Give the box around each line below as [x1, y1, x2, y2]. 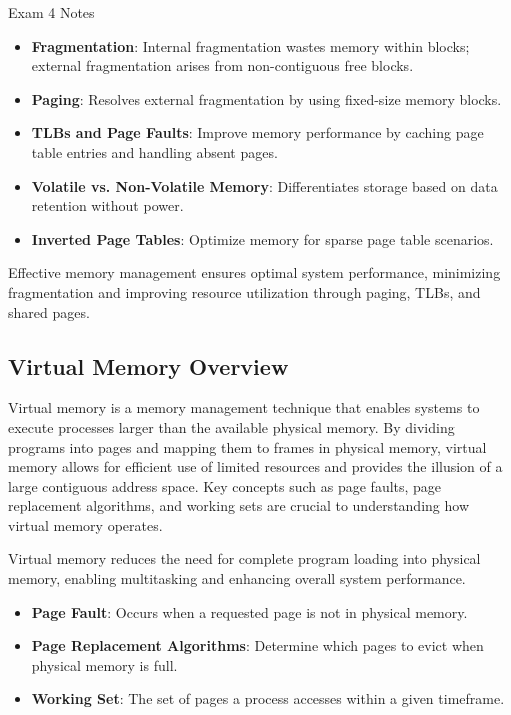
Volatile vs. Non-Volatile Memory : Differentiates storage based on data [31, 175, 498, 196]
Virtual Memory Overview [8, 350, 289, 381]
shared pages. [8, 301, 90, 322]
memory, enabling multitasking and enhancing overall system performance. [8, 568, 466, 589]
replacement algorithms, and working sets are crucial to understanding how [8, 495, 469, 516]
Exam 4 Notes [8, 2, 95, 22]
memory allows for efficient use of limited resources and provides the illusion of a [8, 456, 503, 477]
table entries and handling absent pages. [31, 141, 278, 162]
